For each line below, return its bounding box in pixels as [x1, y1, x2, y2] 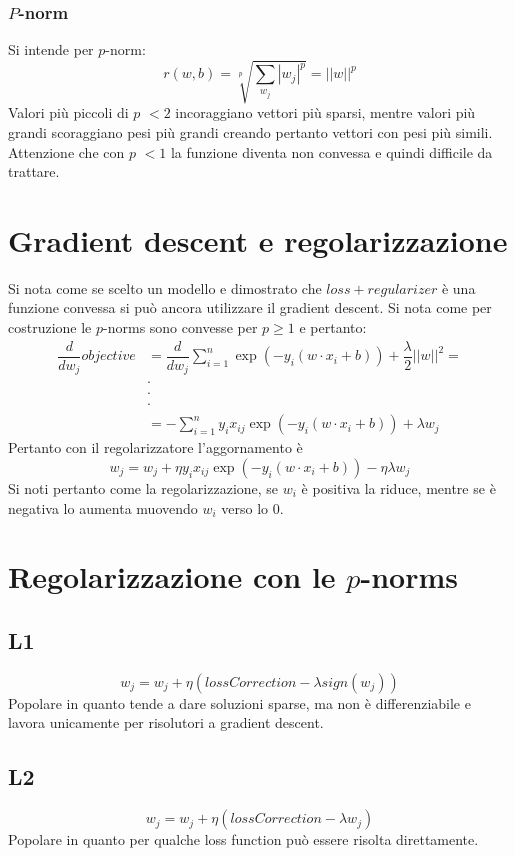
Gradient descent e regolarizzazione [8, 219, 508, 260]
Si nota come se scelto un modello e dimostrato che [8, 277, 322, 298]
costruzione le [8, 317, 92, 338]
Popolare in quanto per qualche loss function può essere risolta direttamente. [8, 829, 479, 850]
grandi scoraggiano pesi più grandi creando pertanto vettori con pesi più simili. [8, 121, 493, 142]
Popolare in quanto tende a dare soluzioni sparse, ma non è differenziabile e [8, 692, 471, 713]
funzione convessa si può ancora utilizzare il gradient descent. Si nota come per [8, 297, 492, 318]
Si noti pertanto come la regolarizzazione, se [8, 477, 279, 498]
